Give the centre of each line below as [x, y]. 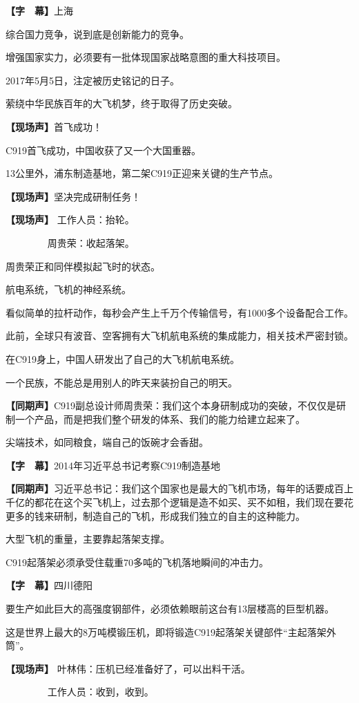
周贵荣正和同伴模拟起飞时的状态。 [83, 266]
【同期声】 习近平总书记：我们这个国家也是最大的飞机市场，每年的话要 [165, 488]
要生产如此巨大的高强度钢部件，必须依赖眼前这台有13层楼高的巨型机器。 [170, 609]
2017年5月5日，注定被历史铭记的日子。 [93, 80]
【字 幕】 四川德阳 [49, 585]
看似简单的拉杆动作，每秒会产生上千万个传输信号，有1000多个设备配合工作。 [179, 312]
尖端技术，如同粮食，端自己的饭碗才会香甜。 [107, 442]
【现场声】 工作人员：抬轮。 [70, 219]
